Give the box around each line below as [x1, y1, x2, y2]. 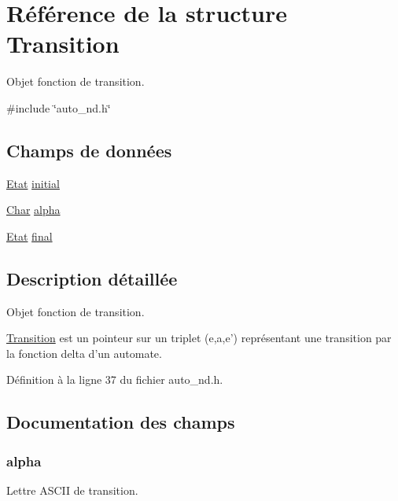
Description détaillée [6, 266, 178, 290]
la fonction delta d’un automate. [6, 344, 162, 361]
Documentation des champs [6, 410, 235, 434]
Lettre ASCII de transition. [6, 482, 138, 499]
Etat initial [6, 175, 60, 191]
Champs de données [6, 138, 172, 162]
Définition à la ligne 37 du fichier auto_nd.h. [6, 371, 223, 388]
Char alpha [6, 201, 61, 218]
